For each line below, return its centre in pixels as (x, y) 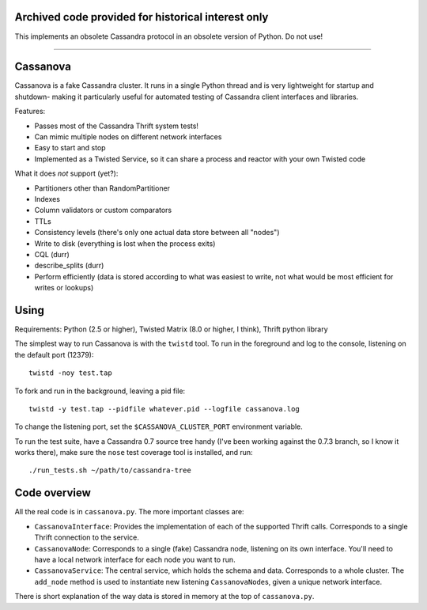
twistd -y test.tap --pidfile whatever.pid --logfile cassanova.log (164, 409)
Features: (30, 112)
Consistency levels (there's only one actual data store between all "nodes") (157, 233)
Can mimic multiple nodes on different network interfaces (128, 136)
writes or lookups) (64, 288)
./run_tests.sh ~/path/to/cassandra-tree (110, 470)
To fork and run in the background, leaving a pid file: (100, 391)
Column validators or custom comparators (103, 210)
